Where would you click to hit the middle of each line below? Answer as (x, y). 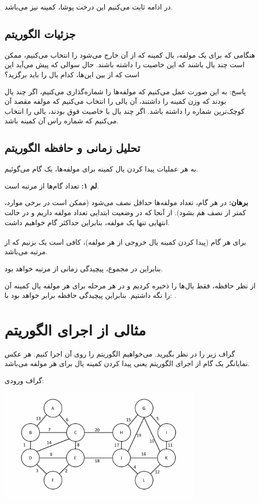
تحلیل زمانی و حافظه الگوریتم (72, 148)
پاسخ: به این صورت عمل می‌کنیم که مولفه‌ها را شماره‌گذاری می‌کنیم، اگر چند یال (125, 91)
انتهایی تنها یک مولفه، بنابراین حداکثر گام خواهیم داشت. (87, 222)
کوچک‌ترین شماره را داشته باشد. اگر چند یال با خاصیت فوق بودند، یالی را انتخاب (125, 111)
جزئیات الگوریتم (40, 33)
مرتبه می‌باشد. (26, 252)
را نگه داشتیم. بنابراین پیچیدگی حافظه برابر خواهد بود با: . (90, 295)
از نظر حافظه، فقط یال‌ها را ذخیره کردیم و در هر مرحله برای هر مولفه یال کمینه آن (130, 285)
